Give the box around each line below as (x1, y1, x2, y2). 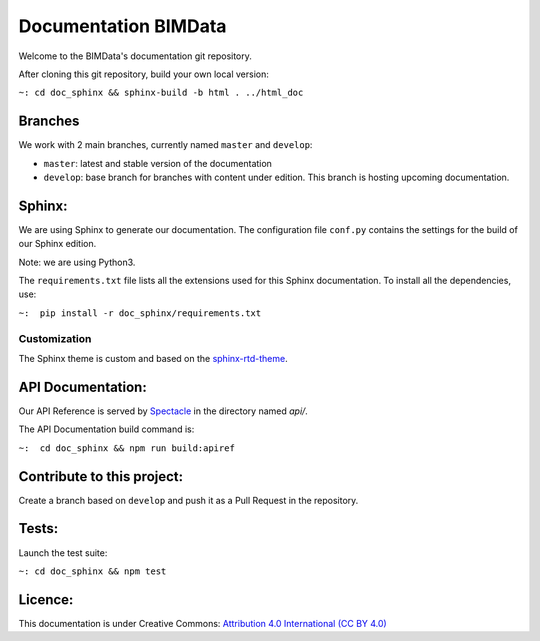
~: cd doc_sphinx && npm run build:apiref (18, 442, 235, 454)
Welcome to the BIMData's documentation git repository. (18, 50, 252, 62)
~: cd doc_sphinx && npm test (18, 565, 167, 577)
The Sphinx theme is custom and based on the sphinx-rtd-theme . (18, 353, 289, 365)
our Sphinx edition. (18, 238, 97, 250)
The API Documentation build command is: (18, 423, 195, 435)
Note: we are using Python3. (18, 256, 136, 268)
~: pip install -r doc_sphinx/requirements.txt (18, 307, 262, 319)
